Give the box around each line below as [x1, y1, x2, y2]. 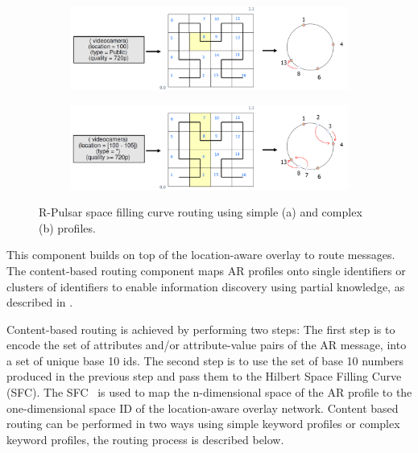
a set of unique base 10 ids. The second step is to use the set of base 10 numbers [6, 352, 404, 369]
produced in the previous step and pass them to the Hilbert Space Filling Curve [6, 368, 402, 385]
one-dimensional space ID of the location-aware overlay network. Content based [6, 399, 399, 416]
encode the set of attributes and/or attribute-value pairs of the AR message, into [6, 336, 407, 353]
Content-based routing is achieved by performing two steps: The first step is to [6, 320, 395, 337]
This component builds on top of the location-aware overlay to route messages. [6, 246, 395, 263]
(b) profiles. [39, 219, 96, 236]
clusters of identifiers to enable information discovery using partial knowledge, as [6, 278, 405, 294]
